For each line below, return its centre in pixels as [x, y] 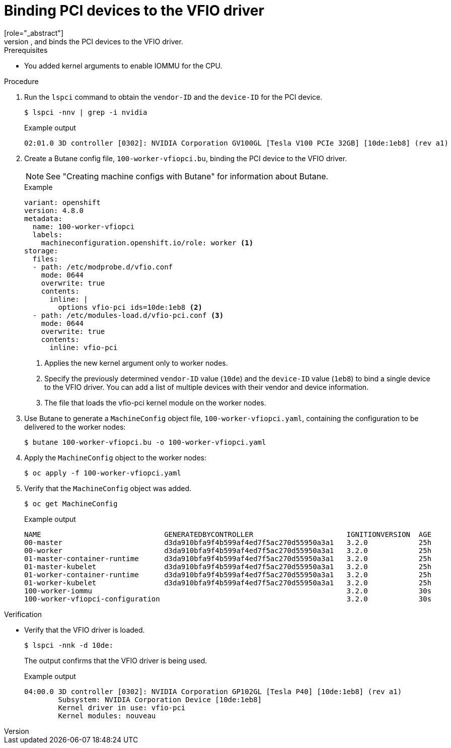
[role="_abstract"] [34, 33]
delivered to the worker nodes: [75, 427]
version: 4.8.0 [54, 210]
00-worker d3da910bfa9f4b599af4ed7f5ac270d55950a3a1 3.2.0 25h [228, 550]
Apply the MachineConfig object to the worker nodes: [115, 457]
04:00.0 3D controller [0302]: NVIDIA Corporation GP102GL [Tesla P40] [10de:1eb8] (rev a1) [213, 691]
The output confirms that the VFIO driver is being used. [116, 660]
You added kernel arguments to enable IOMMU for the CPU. [123, 65]
